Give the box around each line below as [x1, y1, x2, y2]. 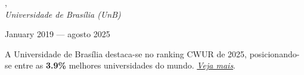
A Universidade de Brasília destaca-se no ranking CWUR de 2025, [5, 47, 247, 60]
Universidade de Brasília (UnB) [5, 8, 121, 20]
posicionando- [249, 47, 300, 60]
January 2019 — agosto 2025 [5, 28, 110, 40]
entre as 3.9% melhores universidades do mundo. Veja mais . [14, 59, 236, 71]
